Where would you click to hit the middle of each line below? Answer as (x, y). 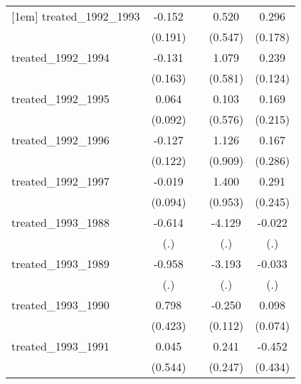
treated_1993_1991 (60, 346)
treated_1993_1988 (60, 222)
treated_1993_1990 (60, 305)
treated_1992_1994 (60, 57)
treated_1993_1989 (60, 263)
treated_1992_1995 (60, 98)
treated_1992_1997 (60, 181)
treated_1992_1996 (60, 140)
